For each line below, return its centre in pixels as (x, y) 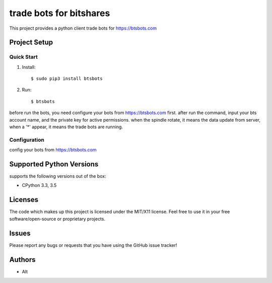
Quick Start (23, 57)
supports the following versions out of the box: (58, 176)
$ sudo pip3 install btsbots (67, 79)
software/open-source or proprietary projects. (57, 219)
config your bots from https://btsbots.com (53, 150)
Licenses (24, 200)
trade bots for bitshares (60, 13)
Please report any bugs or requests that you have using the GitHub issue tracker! (93, 245)
